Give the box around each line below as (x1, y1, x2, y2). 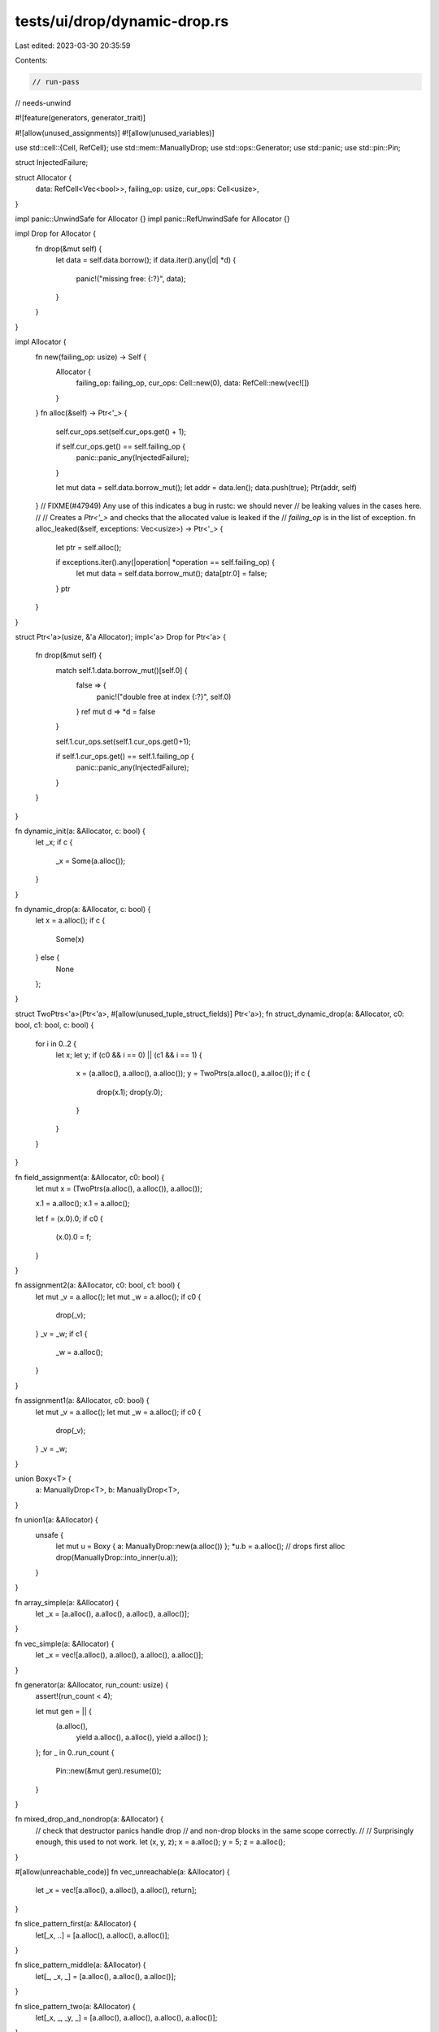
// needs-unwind (15, 98, 72, 107)
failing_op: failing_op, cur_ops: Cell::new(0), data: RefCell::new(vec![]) (76, 378, 310, 388)
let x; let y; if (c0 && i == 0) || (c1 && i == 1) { (55, 1049, 202, 1060)
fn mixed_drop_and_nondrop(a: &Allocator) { (15, 1814, 164, 1824)
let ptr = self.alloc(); (55, 542, 122, 552)
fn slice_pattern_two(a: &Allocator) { (15, 2001, 136, 2011)
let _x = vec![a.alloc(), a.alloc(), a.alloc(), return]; (35, 1886, 197, 1895)
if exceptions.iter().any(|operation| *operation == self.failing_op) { (55, 558, 276, 567)
